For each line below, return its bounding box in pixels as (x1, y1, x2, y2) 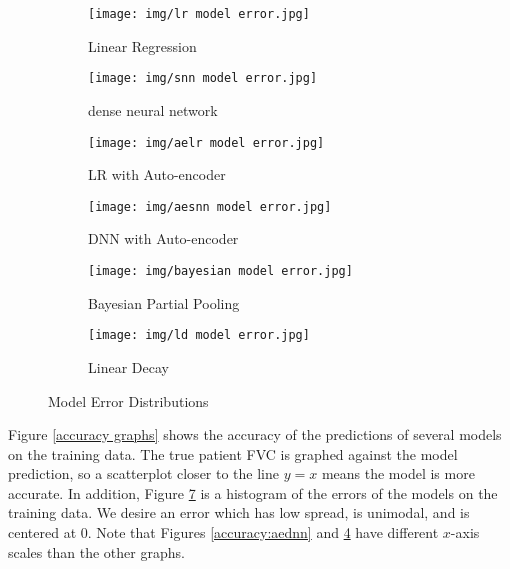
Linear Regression (88, 35, 197, 56)
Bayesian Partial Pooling (88, 292, 240, 313)
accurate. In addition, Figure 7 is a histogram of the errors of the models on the (8, 482, 498, 503)
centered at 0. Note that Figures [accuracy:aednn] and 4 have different (8, 522, 439, 543)
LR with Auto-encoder (88, 164, 226, 185)
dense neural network (88, 99, 218, 120)
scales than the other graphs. (8, 541, 185, 562)
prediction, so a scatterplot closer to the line (8, 463, 279, 484)
